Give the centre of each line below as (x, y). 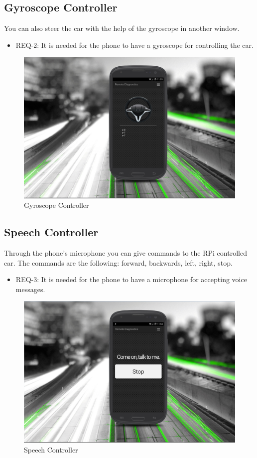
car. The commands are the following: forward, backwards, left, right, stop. (118, 262)
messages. (30, 289)
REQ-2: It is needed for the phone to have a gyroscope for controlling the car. (134, 45)
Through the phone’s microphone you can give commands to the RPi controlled (126, 253)
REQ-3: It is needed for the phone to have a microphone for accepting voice (131, 279)
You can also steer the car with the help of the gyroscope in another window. (122, 28)
